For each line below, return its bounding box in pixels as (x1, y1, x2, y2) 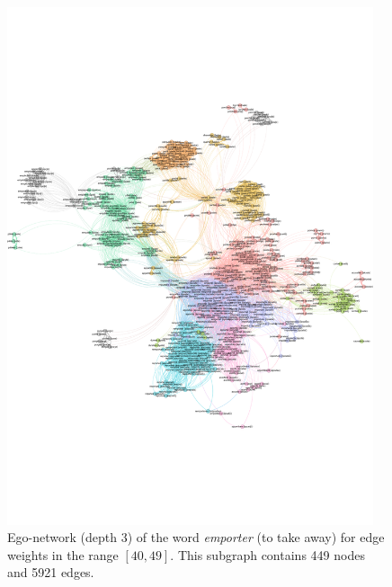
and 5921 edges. (7, 563, 94, 582)
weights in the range (7, 545, 119, 564)
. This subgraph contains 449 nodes (170, 545, 365, 564)
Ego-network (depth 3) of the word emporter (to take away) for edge (7, 528, 385, 547)
